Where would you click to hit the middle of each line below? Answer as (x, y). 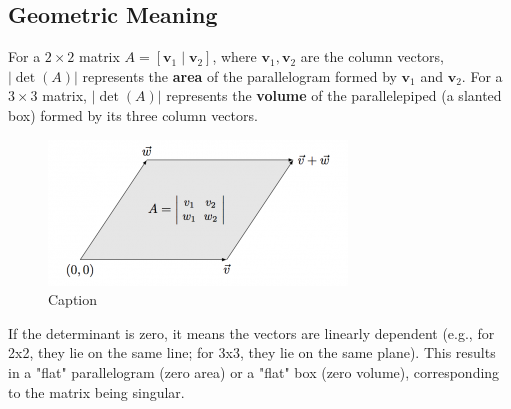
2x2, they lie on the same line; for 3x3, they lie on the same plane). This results (252, 352)
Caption (73, 299)
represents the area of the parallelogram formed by (239, 75)
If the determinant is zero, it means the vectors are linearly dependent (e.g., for (251, 332)
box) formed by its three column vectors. (133, 114)
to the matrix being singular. (96, 391)
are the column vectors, (372, 56)
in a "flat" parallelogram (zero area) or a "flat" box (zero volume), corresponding (254, 371)
